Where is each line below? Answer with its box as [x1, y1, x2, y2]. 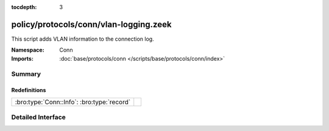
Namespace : [11, 46, 45, 54]
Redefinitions [11, 87, 46, 94]
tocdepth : [11, 4, 37, 10]
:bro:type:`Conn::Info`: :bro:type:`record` [15, 98, 131, 106]
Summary [11, 70, 41, 78]
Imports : [11, 55, 34, 62]
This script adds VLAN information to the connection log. [11, 35, 155, 42]
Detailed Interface [11, 113, 66, 121]
